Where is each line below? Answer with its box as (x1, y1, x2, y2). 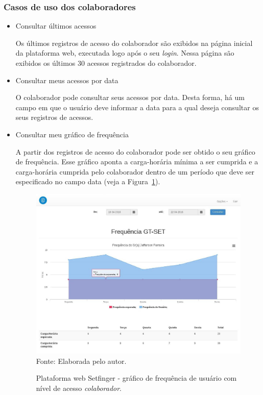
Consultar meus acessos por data (15, 75, 118, 85)
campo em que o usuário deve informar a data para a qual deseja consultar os (15, 102, 259, 112)
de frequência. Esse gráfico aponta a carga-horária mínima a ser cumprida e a (15, 156, 258, 167)
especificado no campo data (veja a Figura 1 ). (15, 176, 160, 187)
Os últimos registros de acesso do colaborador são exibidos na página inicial (15, 37, 253, 48)
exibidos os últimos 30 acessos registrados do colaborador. (15, 58, 197, 68)
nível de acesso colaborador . (36, 382, 122, 393)
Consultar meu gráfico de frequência (15, 129, 129, 139)
